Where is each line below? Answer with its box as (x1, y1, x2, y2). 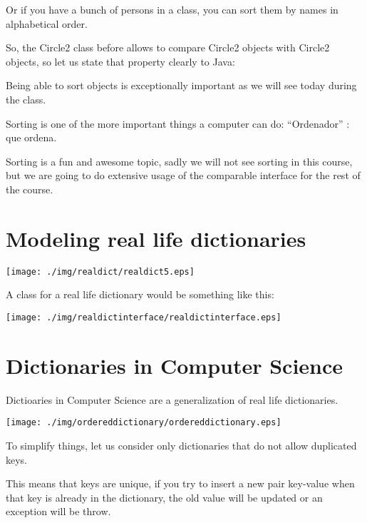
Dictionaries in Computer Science (6, 350, 343, 380)
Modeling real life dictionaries (6, 223, 306, 253)
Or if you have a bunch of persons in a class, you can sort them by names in (6, 2, 338, 16)
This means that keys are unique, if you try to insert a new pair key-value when (6, 476, 355, 491)
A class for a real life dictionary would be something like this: (6, 287, 274, 302)
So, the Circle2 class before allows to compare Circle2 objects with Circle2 (6, 40, 330, 55)
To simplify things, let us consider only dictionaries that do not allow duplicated (6, 437, 357, 452)
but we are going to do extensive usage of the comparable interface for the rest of (6, 168, 361, 183)
